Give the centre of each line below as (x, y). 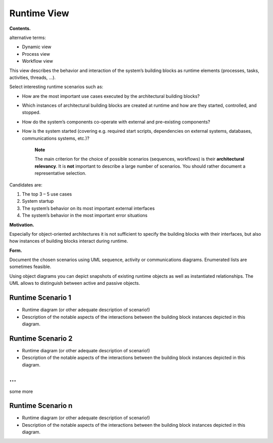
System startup (38, 201)
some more (21, 391)
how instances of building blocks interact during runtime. (69, 241)
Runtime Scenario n (41, 406)
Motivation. (22, 225)
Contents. (20, 28)
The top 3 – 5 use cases (47, 194)
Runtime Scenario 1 (40, 298)
